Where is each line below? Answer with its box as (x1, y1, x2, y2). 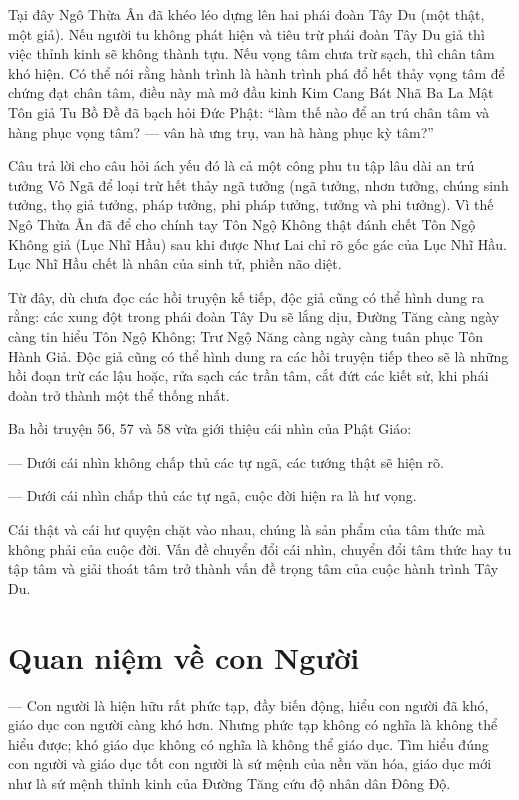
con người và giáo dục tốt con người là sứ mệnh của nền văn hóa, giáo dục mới (8, 753, 492, 774)
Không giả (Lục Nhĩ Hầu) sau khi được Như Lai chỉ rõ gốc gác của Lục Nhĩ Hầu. (8, 233, 507, 254)
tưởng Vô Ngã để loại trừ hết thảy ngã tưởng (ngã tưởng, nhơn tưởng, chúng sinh (8, 174, 509, 195)
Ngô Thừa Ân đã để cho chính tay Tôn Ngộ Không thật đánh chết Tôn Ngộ (8, 213, 476, 234)
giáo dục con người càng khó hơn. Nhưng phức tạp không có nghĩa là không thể (8, 714, 498, 735)
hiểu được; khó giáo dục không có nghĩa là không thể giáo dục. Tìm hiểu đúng (8, 733, 489, 754)
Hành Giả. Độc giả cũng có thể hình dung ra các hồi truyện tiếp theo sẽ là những (8, 345, 509, 366)
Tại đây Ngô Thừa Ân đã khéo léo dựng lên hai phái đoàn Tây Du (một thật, (8, 4, 485, 24)
